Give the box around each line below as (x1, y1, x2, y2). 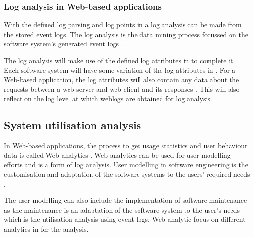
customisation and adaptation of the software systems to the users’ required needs (4, 169, 250, 179)
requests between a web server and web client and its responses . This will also (4, 84, 240, 94)
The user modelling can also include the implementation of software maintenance (4, 195, 247, 205)
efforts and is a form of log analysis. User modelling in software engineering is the (4, 159, 248, 170)
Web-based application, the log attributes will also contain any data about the (4, 74, 239, 85)
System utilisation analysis (4, 117, 141, 132)
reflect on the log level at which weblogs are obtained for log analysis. (4, 93, 212, 104)
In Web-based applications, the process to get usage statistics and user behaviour (4, 140, 248, 151)
